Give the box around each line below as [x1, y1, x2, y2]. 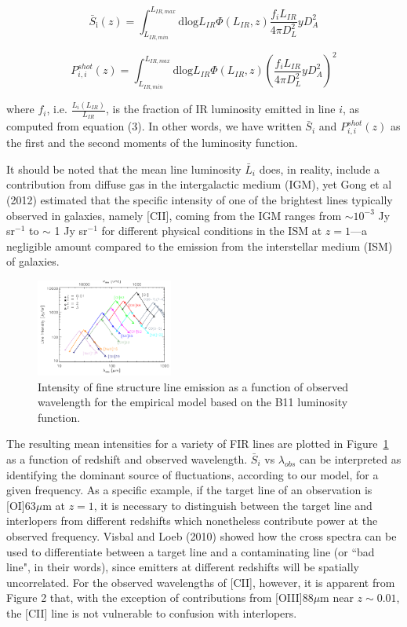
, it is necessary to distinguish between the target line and [93, 497, 372, 513]
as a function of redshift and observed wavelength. [6, 450, 248, 467]
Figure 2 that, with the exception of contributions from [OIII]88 [6, 589, 314, 606]
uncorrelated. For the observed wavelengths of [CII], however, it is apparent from [6, 574, 395, 590]
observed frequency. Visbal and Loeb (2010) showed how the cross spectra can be [6, 527, 397, 544]
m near [320, 589, 354, 606]
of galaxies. [6, 253, 60, 269]
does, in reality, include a [259, 160, 380, 177]
